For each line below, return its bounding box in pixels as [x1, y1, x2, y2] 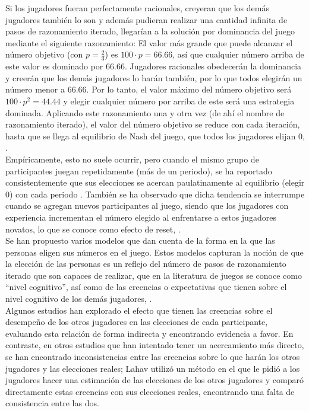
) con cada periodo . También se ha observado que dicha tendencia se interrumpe [10, 187, 305, 200]
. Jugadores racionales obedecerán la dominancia [124, 60, 302, 72]
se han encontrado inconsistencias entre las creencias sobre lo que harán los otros [5, 351, 300, 363]
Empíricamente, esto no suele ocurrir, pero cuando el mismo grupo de [5, 152, 259, 165]
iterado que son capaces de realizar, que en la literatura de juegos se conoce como [5, 269, 302, 281]
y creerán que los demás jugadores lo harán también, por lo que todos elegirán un [5, 71, 302, 84]
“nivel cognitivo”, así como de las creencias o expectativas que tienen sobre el [5, 281, 287, 293]
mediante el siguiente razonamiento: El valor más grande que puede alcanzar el [5, 36, 293, 49]
